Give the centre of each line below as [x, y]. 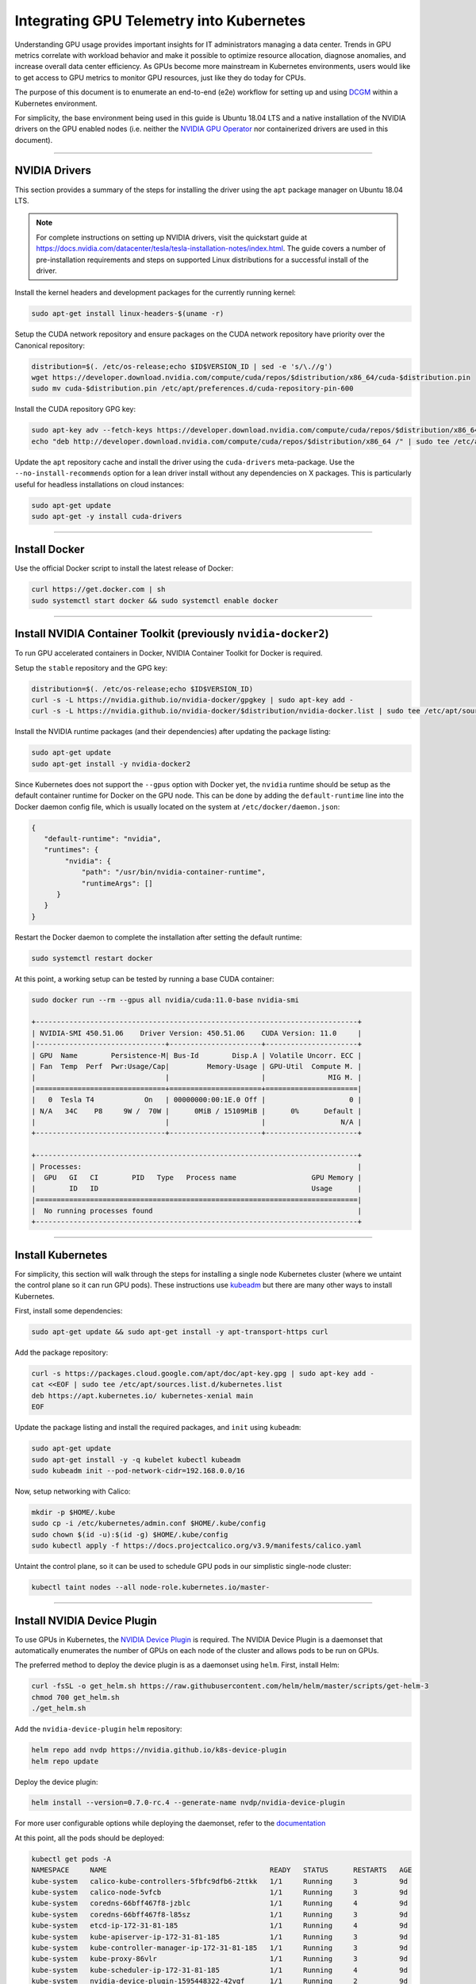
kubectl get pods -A [71, 1859]
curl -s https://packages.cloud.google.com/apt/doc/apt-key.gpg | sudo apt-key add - [203, 1374]
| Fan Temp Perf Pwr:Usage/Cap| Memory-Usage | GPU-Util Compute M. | [197, 1066]
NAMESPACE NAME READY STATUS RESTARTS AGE [222, 1870]
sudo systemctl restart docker [92, 958]
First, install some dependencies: [69, 1311]
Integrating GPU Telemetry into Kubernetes [160, 21]
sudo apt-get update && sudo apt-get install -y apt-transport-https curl [180, 1332]
